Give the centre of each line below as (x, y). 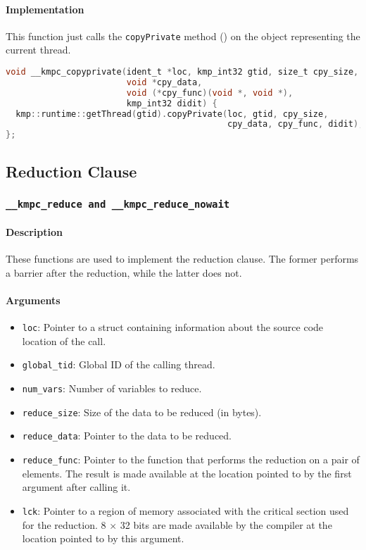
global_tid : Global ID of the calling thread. (119, 364)
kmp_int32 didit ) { (172, 103)
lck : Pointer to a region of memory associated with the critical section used (185, 510)
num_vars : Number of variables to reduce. (112, 388)
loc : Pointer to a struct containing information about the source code (173, 327)
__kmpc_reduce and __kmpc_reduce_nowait (118, 204)
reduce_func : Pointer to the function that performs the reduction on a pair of (191, 460)
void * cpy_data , (164, 82)
